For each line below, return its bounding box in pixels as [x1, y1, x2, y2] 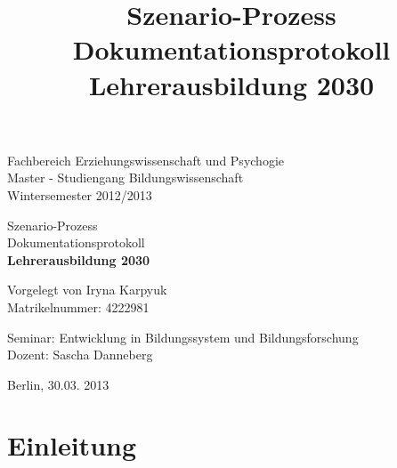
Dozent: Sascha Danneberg [7, 345, 153, 364]
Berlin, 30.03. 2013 [7, 375, 109, 393]
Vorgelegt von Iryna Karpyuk [7, 280, 167, 299]
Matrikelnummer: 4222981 [7, 297, 150, 316]
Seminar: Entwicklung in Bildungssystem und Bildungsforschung [7, 327, 359, 346]
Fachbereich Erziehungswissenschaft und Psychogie [7, 150, 284, 169]
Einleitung [7, 427, 137, 464]
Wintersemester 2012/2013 [7, 185, 152, 204]
